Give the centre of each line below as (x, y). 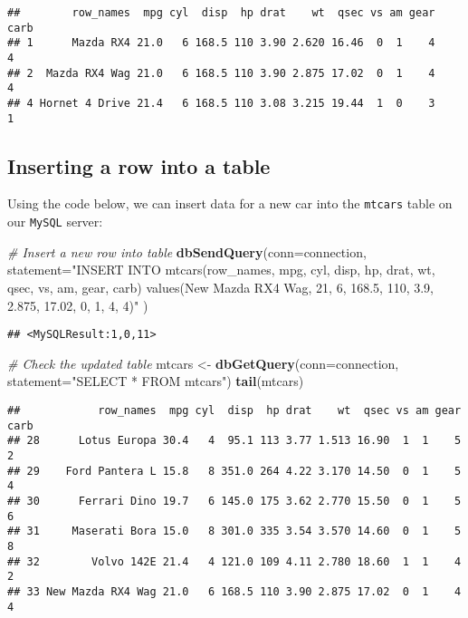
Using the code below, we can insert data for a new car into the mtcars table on (230, 203)
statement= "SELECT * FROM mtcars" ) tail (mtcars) (156, 381)
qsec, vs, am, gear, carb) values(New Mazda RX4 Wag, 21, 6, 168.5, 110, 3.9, (221, 287)
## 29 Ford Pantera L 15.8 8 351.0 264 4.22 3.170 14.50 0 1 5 (234, 471)
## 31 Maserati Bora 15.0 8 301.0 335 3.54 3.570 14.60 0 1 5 (234, 531)
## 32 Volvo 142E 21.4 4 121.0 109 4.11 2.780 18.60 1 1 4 (234, 561)
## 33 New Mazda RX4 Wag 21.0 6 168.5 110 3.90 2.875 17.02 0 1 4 (234, 591)
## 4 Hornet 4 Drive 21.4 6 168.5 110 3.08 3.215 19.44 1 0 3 (221, 103)
